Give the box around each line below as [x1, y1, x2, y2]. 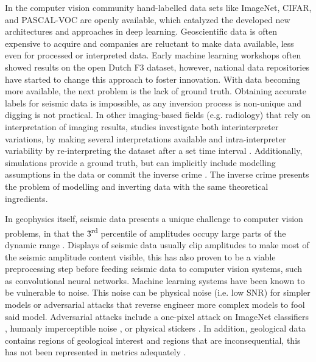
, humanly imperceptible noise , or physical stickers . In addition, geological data [5, 322, 306, 335]
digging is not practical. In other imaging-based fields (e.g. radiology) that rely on [5, 108, 311, 121]
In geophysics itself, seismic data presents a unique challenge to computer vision [5, 212, 303, 225]
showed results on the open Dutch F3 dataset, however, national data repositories [5, 60, 309, 73]
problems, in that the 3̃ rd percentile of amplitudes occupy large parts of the [5, 225, 286, 239]
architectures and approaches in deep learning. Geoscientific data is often [5, 25, 278, 38]
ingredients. [5, 192, 48, 204]
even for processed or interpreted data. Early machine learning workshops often [5, 49, 301, 61]
